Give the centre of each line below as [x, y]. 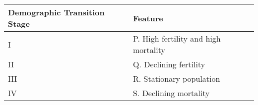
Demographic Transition [56, 12]
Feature [148, 18]
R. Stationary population [176, 79]
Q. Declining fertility [169, 64]
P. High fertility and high [177, 38]
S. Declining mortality [171, 93]
